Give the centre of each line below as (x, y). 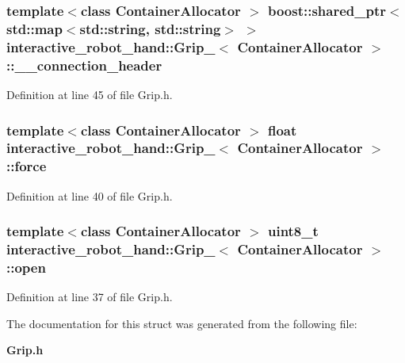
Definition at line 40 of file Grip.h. (90, 195)
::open (26, 267)
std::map (34, 28)
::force (27, 166)
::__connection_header (84, 65)
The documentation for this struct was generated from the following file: (182, 323)
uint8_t (293, 231)
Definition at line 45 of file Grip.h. (90, 94)
